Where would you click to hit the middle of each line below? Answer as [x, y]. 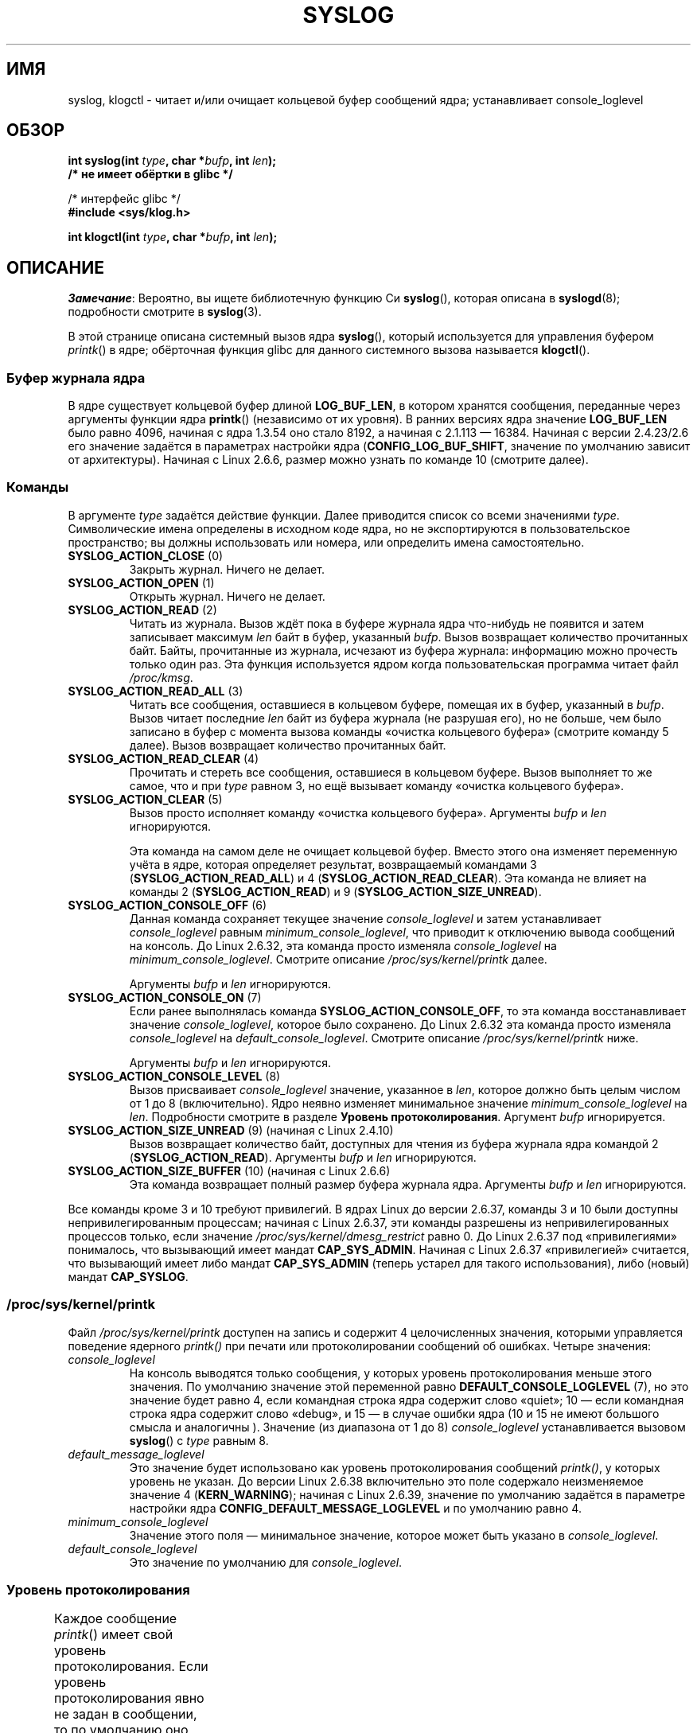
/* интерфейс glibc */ [124, 199]
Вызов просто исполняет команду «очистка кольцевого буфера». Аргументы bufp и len [368, 812]
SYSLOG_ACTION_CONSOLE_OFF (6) [167, 905]
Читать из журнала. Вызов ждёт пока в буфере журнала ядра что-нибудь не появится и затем [387, 623]
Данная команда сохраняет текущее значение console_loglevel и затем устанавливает [365, 918]
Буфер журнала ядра [76, 378]
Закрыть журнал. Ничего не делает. [227, 569]
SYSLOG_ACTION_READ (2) [142, 609]
